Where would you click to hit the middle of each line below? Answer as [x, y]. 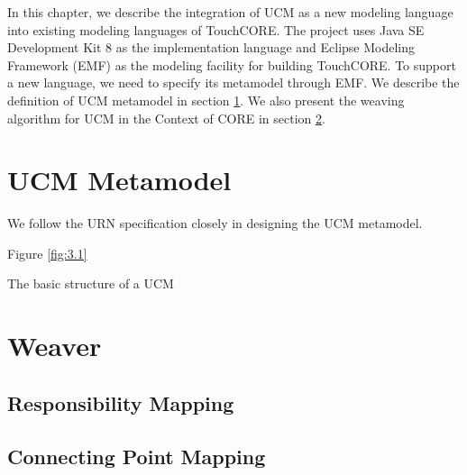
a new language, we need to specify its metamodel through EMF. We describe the [233, 82]
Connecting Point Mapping [137, 456]
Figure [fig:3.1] [47, 253]
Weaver [55, 346]
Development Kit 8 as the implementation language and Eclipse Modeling [211, 47]
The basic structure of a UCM [91, 283]
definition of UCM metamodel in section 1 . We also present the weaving [206, 100]
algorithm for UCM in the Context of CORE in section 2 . [166, 118]
